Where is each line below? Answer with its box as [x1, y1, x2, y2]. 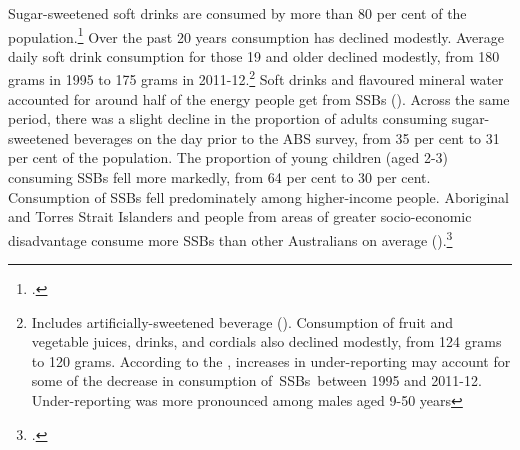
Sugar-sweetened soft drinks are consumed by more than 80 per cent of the [8, 3, 467, 23]
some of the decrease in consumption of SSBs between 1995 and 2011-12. [31, 370, 482, 391]
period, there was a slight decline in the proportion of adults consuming [8, 108, 448, 129]
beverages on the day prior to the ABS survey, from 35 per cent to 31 [73, 127, 500, 148]
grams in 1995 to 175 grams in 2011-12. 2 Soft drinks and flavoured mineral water [8, 66, 504, 90]
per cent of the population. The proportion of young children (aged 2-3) [8, 147, 449, 168]
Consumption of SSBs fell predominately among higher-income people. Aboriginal [8, 186, 510, 207]
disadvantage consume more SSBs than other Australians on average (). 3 [8, 226, 453, 250]
